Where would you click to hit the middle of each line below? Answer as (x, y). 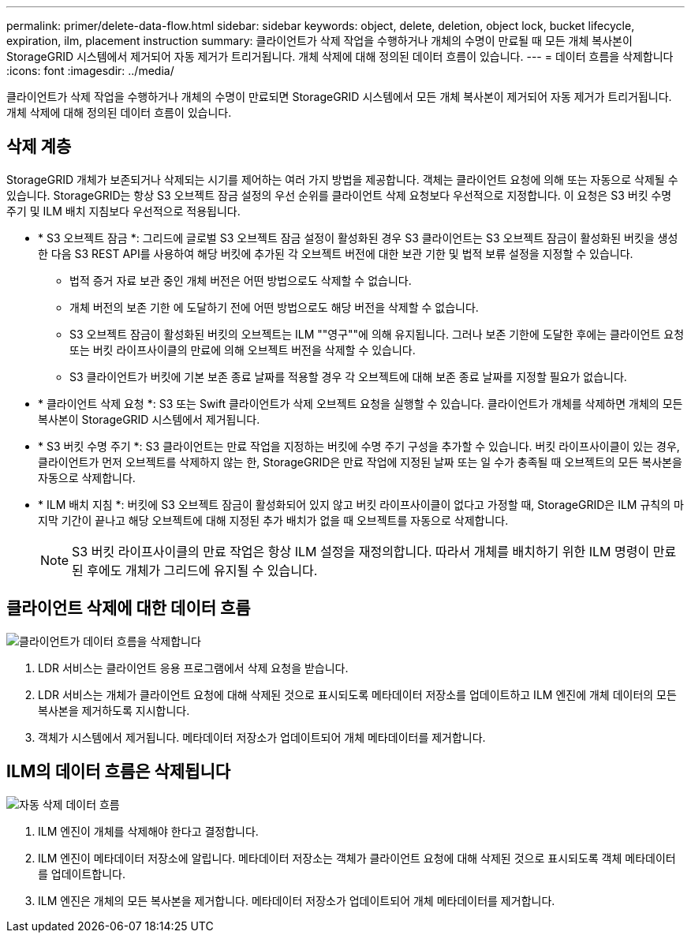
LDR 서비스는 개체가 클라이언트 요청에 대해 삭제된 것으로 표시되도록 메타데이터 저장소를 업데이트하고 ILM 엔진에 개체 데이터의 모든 (357, 694)
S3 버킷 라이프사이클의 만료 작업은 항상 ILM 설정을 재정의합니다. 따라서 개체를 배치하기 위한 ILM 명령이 (361, 551)
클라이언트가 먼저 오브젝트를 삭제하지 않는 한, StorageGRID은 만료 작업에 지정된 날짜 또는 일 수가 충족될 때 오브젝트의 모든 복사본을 (360, 462)
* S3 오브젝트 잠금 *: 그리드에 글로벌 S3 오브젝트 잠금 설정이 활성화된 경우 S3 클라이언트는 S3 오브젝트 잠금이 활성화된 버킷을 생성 (358, 238)
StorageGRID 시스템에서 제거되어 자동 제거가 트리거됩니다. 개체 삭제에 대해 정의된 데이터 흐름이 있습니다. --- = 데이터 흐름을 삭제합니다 (340, 56)
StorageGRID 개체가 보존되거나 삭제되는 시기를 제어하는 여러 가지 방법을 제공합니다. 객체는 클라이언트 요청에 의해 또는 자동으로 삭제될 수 (342, 179)
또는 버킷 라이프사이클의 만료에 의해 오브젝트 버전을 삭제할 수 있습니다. (243, 350)
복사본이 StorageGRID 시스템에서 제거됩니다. (149, 419)
